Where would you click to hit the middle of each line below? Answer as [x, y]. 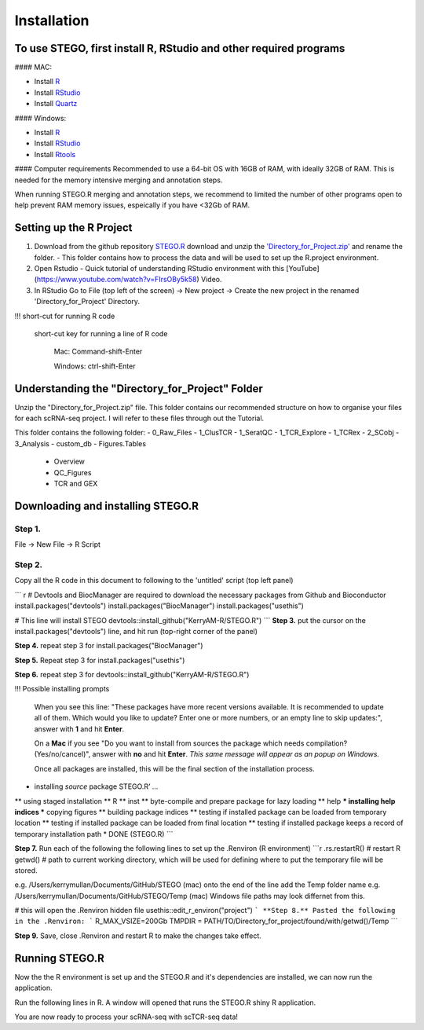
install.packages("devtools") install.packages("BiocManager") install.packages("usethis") [159, 606]
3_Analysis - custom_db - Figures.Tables [80, 443]
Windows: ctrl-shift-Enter [95, 366]
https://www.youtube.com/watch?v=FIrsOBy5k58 [117, 280]
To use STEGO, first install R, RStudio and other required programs [180, 48]
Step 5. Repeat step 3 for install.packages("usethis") [100, 660]
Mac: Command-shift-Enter [98, 352]
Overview [69, 462]
